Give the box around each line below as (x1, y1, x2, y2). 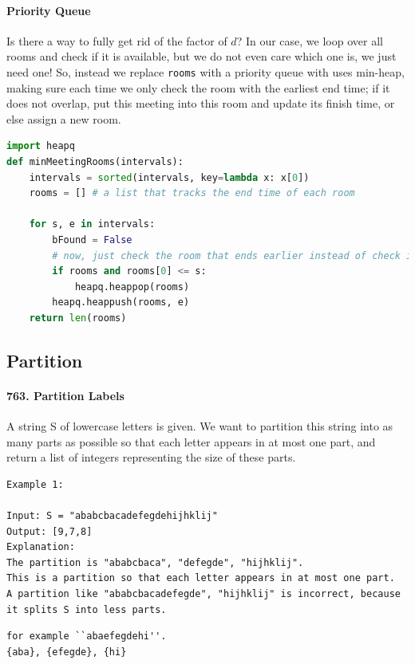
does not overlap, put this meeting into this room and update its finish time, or (6, 95, 395, 112)
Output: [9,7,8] (6, 525, 93, 537)
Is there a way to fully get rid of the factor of (6, 32, 227, 49)
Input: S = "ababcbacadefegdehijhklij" (6, 510, 218, 522)
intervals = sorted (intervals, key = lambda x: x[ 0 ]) (29, 171, 310, 183)
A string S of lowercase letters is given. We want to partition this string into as (6, 418, 393, 434)
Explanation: (6, 541, 75, 553)
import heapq (6, 140, 75, 152)
